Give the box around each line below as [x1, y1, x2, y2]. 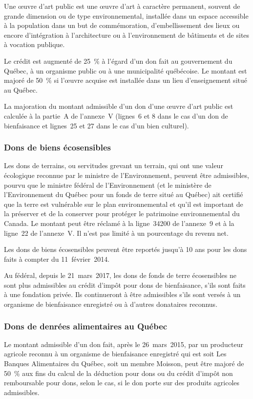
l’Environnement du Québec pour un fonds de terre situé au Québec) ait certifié [4, 189, 243, 199]
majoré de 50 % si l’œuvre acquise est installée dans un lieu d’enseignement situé [4, 75, 247, 85]
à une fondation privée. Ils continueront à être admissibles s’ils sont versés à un [4, 289, 241, 299]
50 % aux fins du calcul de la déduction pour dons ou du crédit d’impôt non [4, 368, 233, 378]
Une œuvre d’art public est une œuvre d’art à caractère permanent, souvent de [4, 1, 240, 11]
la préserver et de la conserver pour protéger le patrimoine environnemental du [4, 208, 240, 219]
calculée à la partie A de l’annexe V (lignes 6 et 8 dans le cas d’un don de [4, 110, 228, 121]
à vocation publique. [4, 39, 65, 50]
